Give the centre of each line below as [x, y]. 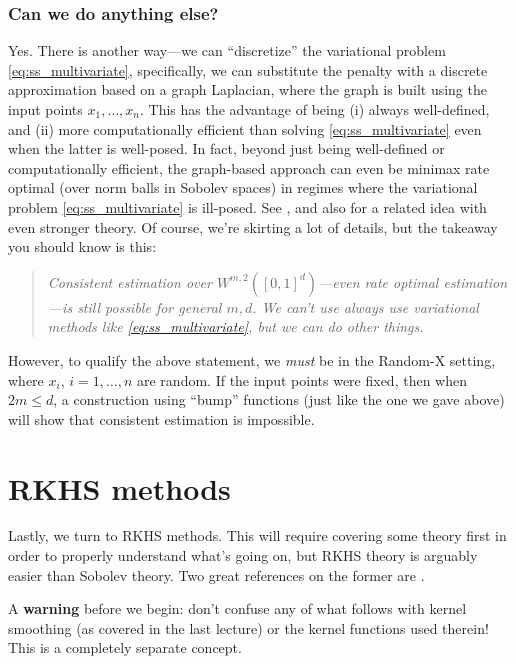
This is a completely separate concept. [125, 647]
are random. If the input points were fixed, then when [301, 379]
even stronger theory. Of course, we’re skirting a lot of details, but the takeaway [253, 226]
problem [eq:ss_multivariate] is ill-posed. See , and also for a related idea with [247, 206]
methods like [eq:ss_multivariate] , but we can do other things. [235, 326]
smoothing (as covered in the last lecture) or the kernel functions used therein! [248, 627]
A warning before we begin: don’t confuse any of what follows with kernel [237, 608]
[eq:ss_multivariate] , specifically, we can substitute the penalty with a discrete [248, 69]
